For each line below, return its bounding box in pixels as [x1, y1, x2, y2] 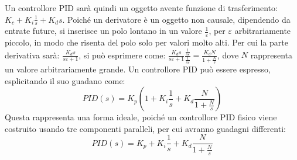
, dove [217, 48, 239, 61]
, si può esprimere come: [78, 48, 166, 61]
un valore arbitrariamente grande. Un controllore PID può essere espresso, [5, 62, 271, 75]
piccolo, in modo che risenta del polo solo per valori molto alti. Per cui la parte [5, 36, 288, 48]
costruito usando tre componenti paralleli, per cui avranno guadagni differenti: [5, 122, 286, 134]
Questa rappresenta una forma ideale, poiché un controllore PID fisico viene [5, 111, 277, 123]
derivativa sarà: [5, 48, 60, 61]
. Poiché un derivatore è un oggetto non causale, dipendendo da [62, 13, 291, 25]
